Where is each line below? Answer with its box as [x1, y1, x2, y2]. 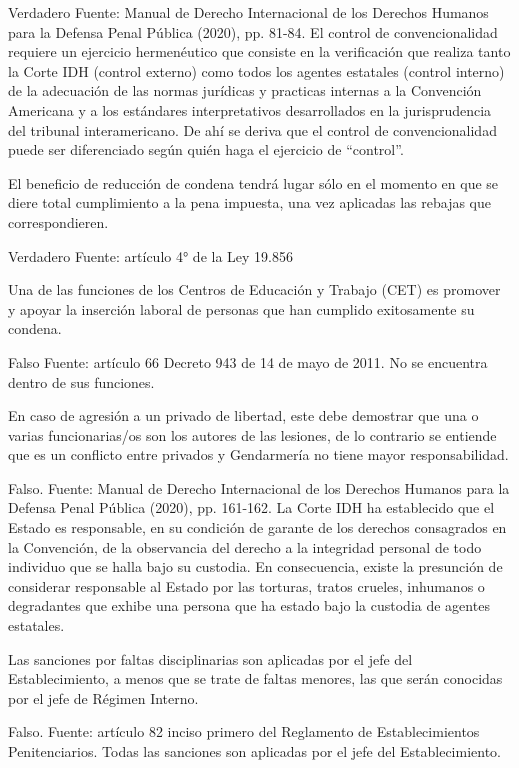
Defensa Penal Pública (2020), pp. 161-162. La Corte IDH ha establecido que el [8, 497, 495, 518]
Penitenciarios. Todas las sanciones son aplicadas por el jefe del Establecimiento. [8, 741, 502, 761]
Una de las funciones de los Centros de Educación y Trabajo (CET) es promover [8, 279, 501, 300]
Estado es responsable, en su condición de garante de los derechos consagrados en [8, 517, 507, 538]
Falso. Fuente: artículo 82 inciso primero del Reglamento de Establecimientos [8, 721, 480, 742]
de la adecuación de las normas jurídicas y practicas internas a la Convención [8, 80, 482, 101]
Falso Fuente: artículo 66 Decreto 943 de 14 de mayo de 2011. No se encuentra [8, 351, 488, 372]
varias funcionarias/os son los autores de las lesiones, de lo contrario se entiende [8, 424, 497, 445]
